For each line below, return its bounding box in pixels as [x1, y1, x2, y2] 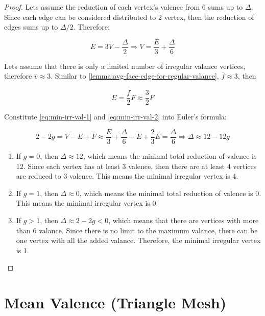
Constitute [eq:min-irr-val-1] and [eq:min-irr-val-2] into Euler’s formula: [4, 111, 227, 122]
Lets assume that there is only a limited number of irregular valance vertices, [4, 60, 246, 71]
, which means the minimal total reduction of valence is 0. [79, 187, 261, 198]
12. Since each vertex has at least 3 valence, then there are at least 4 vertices [16, 160, 257, 171]
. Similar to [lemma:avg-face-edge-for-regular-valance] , [51, 70, 219, 81]
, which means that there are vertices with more [108, 214, 259, 225]
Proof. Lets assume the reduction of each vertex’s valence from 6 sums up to [4, 2, 243, 12]
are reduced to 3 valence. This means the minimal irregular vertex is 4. [16, 171, 238, 181]
